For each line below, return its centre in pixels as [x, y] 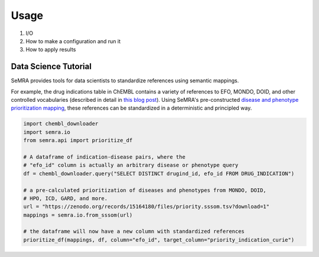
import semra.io [47, 132]
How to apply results [51, 50]
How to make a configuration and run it [73, 41]
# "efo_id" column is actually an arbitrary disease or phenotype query [131, 165]
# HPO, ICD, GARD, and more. [66, 198]
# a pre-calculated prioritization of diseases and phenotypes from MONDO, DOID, [145, 190]
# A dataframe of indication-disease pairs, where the [104, 157]
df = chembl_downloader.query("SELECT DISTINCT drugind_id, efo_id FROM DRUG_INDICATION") [159, 174]
